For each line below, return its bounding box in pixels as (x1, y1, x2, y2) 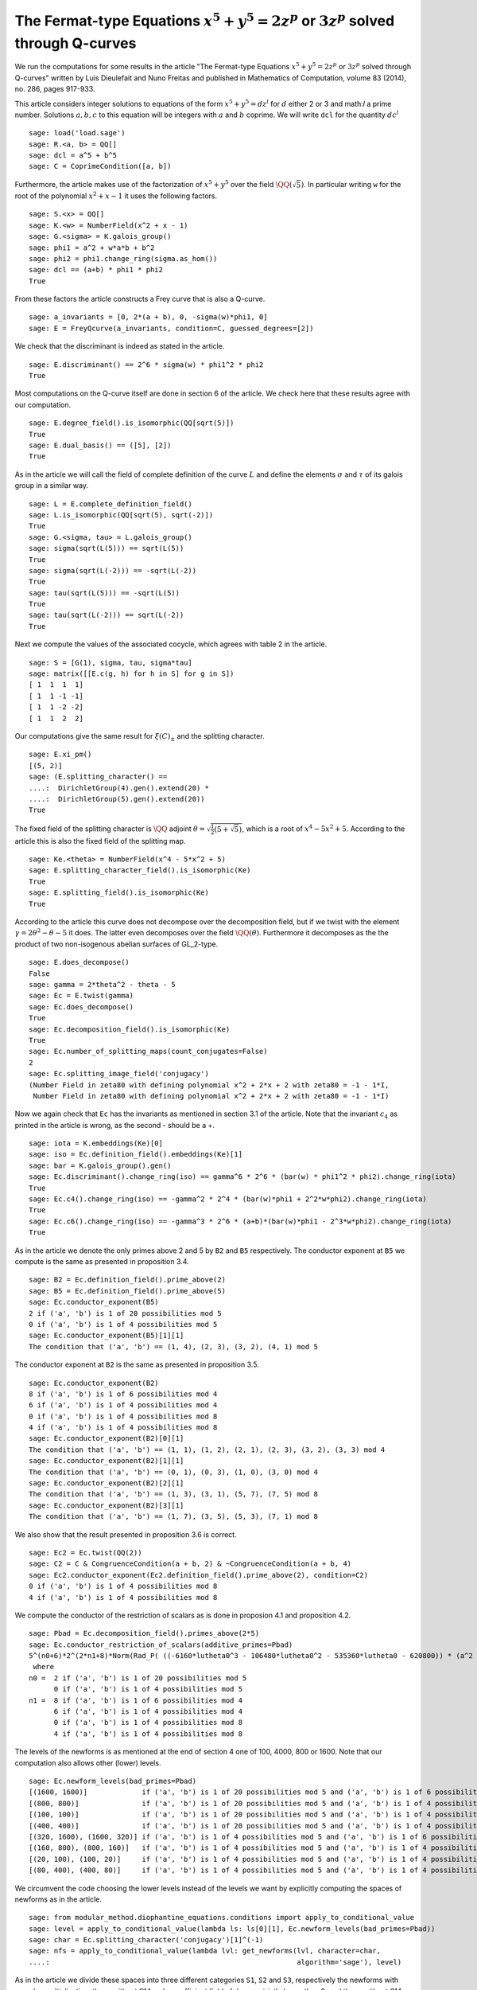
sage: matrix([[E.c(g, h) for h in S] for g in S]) (29, 669, 235, 678)
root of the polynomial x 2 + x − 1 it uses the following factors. (14, 190, 218, 201)
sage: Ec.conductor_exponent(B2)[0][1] (29, 1434, 184, 1443)
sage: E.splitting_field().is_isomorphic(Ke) (29, 888, 210, 897)
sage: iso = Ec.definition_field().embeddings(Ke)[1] (29, 1150, 242, 1159)
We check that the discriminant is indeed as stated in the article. (14, 341, 225, 351)
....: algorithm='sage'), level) (29, 1957, 402, 1966)
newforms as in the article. (14, 1894, 103, 1904)
